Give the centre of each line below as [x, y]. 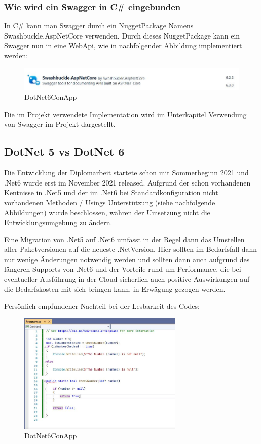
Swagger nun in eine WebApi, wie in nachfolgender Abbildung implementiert [123, 45]
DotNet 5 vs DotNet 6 [64, 151]
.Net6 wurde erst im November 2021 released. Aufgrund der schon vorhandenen [127, 182]
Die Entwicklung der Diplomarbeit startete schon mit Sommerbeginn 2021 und [126, 173]
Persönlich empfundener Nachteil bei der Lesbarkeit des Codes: [102, 306]
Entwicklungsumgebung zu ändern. [58, 222]
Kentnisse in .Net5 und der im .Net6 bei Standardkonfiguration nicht [111, 192]
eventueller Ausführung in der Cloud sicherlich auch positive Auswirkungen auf [127, 279]
